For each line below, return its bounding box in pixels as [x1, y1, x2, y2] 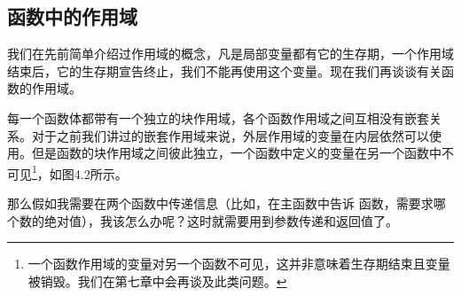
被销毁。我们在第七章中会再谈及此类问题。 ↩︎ [27, 271, 287, 290]
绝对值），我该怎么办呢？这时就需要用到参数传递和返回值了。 [43, 211, 398, 230]
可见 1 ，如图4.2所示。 [7, 161, 128, 183]
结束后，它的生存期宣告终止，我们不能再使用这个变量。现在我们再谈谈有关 [7, 61, 441, 80]
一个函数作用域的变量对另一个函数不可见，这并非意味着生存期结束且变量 [27, 254, 450, 273]
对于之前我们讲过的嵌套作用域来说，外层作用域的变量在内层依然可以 [31, 126, 429, 144]
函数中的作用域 [7, 3, 137, 30]
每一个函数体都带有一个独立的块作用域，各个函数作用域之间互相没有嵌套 [7, 108, 429, 127]
